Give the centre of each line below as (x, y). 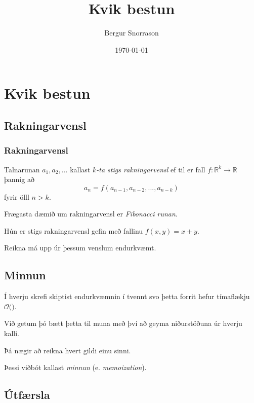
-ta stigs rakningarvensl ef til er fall (151, 169)
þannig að (19, 179)
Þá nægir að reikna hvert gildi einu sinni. (68, 350)
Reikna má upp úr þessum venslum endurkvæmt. (80, 248)
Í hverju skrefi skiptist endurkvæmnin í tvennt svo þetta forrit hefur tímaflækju (127, 296)
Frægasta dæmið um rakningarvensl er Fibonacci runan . (91, 214)
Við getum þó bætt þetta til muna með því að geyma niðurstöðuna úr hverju (123, 323)
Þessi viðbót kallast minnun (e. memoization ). (75, 367)
